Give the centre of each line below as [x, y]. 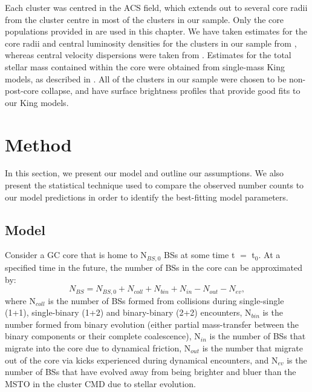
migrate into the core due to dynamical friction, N [98, 347]
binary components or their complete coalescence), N [103, 336]
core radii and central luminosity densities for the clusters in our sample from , [151, 43]
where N [20, 300]
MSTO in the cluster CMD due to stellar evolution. [100, 383]
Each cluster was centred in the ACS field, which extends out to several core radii [156, 7]
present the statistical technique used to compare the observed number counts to [154, 185]
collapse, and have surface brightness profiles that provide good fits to [171, 91]
